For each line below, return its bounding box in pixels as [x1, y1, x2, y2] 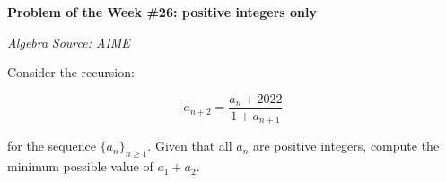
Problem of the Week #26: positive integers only [7, 3, 317, 21]
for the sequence [7, 136, 96, 155]
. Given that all [147, 136, 232, 155]
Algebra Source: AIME [7, 32, 130, 51]
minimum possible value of [7, 157, 153, 176]
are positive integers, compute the [252, 136, 440, 155]
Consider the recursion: [7, 63, 135, 82]
